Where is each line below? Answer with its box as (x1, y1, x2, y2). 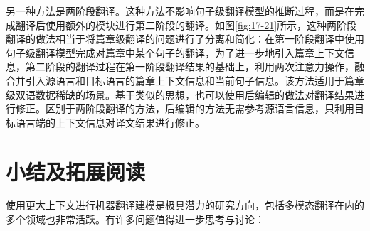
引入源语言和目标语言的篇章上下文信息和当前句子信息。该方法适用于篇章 (25, 72, 364, 87)
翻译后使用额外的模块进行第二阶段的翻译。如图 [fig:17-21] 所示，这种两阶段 (15, 17, 357, 32)
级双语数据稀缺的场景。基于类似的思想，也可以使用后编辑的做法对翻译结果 (6, 87, 354, 102)
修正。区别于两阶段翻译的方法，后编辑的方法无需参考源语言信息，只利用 (15, 101, 354, 116)
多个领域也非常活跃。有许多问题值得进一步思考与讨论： (6, 212, 265, 227)
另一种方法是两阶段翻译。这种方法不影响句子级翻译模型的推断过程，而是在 (6, 4, 354, 18)
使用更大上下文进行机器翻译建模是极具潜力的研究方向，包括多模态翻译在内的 (6, 198, 364, 213)
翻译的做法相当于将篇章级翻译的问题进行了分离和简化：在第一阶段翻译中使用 (6, 31, 364, 46)
